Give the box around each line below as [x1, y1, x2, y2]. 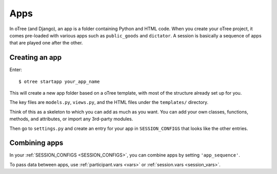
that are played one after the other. [9, 40, 83, 46]
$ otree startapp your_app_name [18, 78, 100, 84]
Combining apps [9, 139, 64, 147]
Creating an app [9, 53, 62, 62]
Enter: [9, 67, 23, 73]
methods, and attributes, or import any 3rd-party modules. [9, 116, 133, 122]
